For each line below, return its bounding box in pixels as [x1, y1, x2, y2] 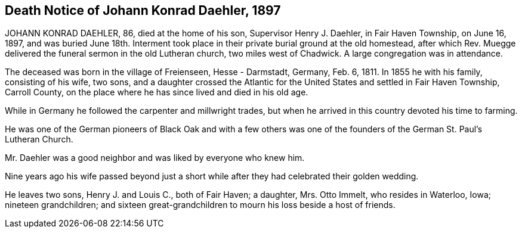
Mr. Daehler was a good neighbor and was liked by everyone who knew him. [5, 153, 305, 163]
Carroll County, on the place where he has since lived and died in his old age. [5, 87, 308, 98]
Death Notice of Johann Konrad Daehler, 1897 [5, 3, 281, 18]
